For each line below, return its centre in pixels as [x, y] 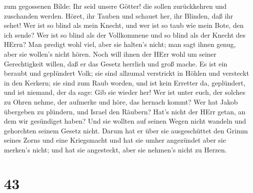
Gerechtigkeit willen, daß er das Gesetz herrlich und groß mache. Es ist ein [116, 63]
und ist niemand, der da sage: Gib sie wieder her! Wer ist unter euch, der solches [125, 92]
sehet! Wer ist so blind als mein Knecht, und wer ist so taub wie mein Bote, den [124, 25]
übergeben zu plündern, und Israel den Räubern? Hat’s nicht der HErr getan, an [125, 111]
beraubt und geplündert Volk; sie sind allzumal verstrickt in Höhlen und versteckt [126, 73]
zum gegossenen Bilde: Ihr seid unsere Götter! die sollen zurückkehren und [115, 6]
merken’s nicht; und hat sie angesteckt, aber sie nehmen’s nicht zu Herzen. [116, 149]
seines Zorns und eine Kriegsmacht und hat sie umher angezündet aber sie [115, 140]
